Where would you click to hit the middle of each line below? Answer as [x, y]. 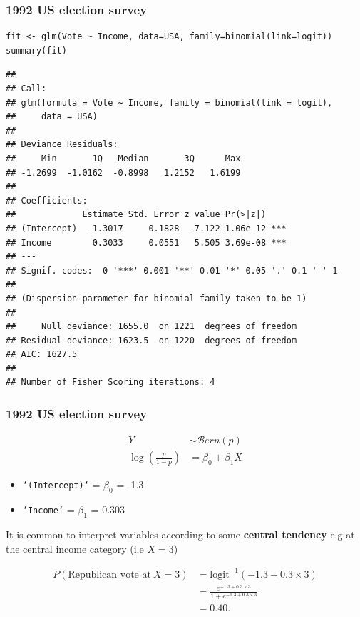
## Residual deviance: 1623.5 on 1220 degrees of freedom [151, 340]
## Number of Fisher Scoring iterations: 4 [110, 382]
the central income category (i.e [75, 548]
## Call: [26, 89]
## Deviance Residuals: [62, 145]
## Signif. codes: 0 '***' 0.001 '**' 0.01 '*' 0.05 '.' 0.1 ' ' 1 [172, 270]
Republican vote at [109, 575]
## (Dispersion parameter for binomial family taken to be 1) [156, 298]
